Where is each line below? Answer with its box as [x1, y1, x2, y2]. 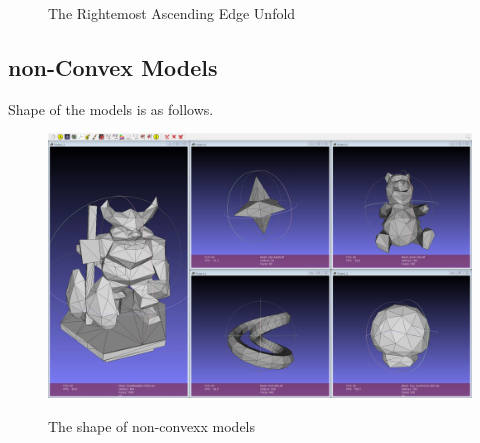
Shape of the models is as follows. [8, 98, 214, 119]
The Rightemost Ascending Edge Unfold [48, 3, 296, 23]
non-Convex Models [8, 51, 218, 82]
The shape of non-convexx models [48, 415, 256, 436]
